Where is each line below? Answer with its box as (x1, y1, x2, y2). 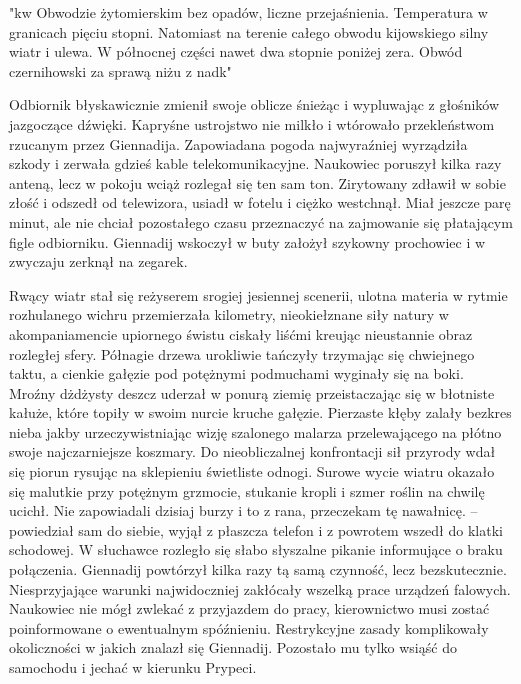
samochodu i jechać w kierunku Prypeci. (9, 657, 257, 677)
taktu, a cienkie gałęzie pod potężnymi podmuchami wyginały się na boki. (9, 363, 464, 384)
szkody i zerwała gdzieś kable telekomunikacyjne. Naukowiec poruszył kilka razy (9, 153, 502, 174)
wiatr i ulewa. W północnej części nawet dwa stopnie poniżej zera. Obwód (9, 41, 463, 62)
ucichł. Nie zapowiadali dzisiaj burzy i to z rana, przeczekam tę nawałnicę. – (9, 500, 478, 521)
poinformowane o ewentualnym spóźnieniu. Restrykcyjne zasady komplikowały (9, 617, 489, 638)
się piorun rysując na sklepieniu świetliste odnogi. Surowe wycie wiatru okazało (9, 461, 495, 482)
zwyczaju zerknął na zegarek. (9, 251, 188, 272)
